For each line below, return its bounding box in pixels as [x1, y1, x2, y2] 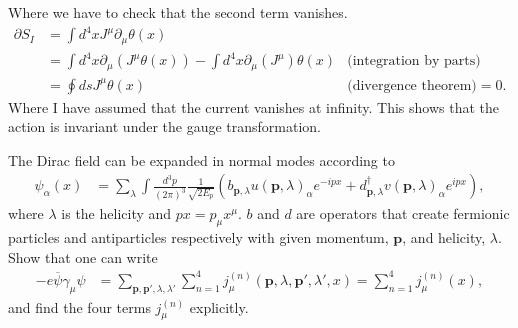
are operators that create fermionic [296, 203, 510, 224]
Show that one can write [8, 246, 158, 267]
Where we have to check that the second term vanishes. [8, 2, 348, 22]
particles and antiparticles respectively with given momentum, [8, 227, 389, 248]
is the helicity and [61, 203, 172, 224]
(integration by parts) [347, 54, 481, 69]
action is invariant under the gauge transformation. [8, 116, 322, 137]
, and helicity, [402, 227, 486, 248]
